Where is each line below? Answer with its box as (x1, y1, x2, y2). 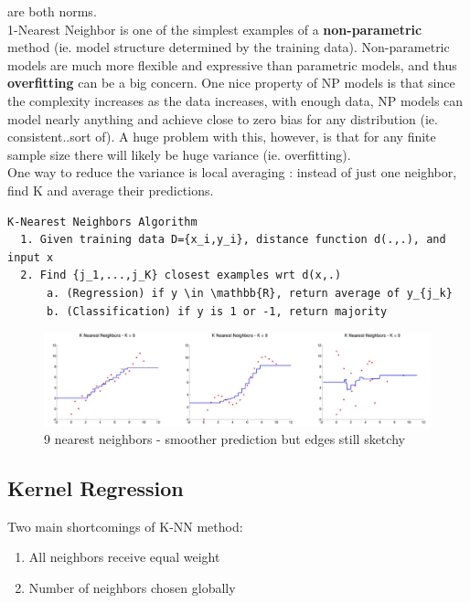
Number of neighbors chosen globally (28, 578, 236, 598)
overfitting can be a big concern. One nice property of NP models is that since (7, 73, 455, 92)
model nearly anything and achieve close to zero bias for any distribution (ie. (7, 109, 438, 128)
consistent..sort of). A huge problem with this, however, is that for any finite (7, 127, 436, 146)
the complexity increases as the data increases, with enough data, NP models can (7, 90, 464, 110)
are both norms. (7, 2, 97, 20)
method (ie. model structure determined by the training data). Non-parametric (7, 37, 450, 57)
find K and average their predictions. (7, 180, 214, 199)
